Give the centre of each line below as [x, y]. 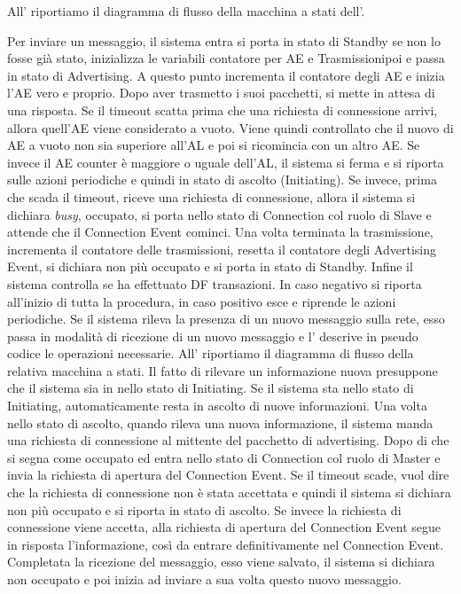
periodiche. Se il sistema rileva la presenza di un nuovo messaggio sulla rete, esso [226, 319]
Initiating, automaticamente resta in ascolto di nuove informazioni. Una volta [217, 406]
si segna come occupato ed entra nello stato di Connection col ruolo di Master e [224, 457]
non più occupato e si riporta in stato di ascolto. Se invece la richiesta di [204, 509]
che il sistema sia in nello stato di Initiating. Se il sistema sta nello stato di [211, 388]
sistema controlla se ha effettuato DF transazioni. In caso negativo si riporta [215, 283]
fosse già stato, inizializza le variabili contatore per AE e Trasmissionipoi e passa [226, 58]
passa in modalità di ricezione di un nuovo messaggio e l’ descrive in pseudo [213, 336]
